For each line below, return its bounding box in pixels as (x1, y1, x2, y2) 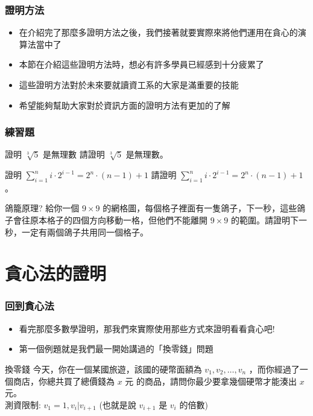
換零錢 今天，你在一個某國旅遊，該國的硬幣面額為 (5, 362, 202, 375)
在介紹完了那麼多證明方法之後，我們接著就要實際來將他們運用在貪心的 (19, 26, 298, 39)
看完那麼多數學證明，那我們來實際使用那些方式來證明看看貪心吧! (19, 322, 275, 334)
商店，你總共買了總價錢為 (13, 374, 115, 387)
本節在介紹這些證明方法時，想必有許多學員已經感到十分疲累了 (19, 58, 264, 71)
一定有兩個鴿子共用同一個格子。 (21, 225, 148, 238)
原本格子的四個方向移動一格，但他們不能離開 (30, 213, 207, 226)
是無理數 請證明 (43, 148, 105, 161)
